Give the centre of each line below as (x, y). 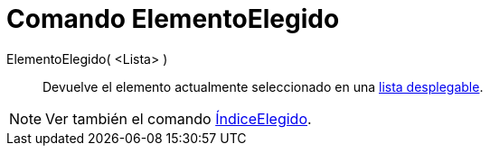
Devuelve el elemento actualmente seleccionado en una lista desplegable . (263, 86)
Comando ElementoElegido (173, 19)
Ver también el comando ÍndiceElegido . (179, 118)
